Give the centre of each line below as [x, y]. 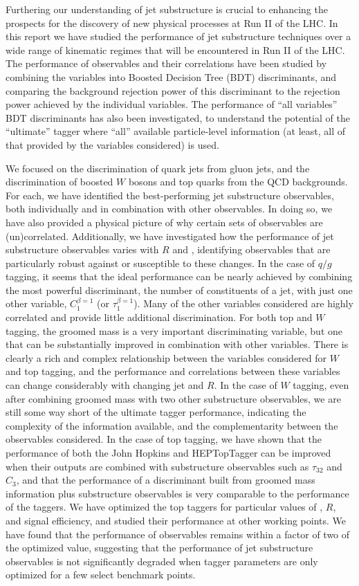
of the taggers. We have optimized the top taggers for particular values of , [164, 507]
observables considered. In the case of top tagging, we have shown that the [164, 439]
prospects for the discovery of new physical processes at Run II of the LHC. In [172, 22]
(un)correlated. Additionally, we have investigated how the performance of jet [170, 236]
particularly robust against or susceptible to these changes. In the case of [160, 263]
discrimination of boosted [59, 182]
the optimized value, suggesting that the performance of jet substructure [159, 548]
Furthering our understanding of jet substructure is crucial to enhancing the [167, 9]
